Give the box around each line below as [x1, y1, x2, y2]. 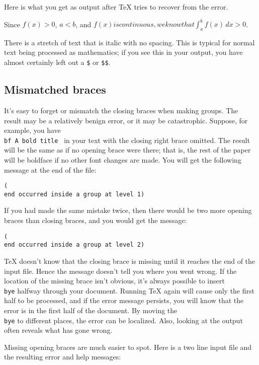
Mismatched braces [4, 82, 106, 97]
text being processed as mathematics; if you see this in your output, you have [4, 47, 243, 57]
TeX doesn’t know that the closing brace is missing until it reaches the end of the [4, 255, 255, 266]
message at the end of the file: [4, 164, 97, 175]
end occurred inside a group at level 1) [4, 190, 145, 198]
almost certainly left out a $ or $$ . [4, 57, 111, 67]
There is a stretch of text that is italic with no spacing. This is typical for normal [4, 37, 255, 47]
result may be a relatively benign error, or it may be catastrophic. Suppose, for [4, 115, 248, 125]
